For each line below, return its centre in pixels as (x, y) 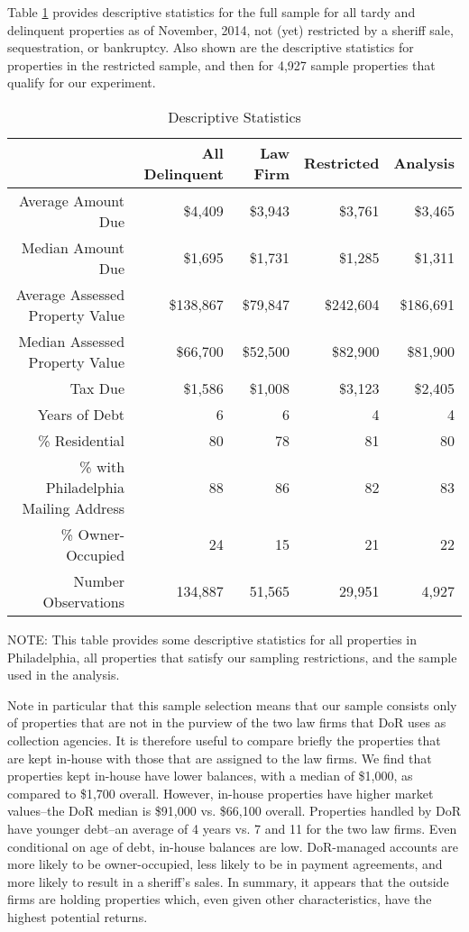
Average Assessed (70, 294)
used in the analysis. (64, 675)
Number (99, 580)
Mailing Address (74, 507)
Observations (84, 601)
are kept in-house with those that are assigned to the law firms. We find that (220, 758)
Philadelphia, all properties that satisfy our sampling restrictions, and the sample (232, 657)
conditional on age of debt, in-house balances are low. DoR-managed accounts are (233, 846)
